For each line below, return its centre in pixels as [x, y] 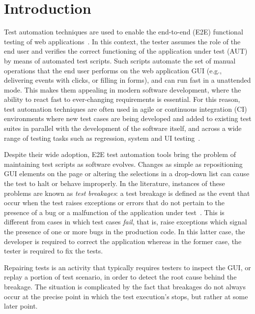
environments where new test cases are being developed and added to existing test [128, 118]
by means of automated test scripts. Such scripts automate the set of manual [120, 60]
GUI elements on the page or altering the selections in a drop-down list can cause [127, 173]
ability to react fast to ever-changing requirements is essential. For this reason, [122, 99]
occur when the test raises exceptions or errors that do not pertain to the [114, 203]
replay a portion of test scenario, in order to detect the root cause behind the [120, 277]
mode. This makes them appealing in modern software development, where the [123, 89]
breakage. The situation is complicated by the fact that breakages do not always [125, 286]
